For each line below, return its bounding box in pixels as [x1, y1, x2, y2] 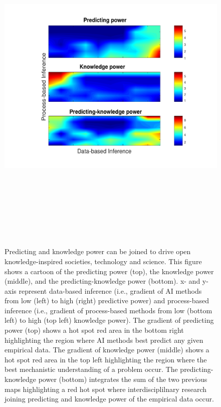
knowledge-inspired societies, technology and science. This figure [5, 256, 202, 266]
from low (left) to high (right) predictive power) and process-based [5, 295, 209, 306]
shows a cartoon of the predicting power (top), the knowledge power [5, 266, 214, 276]
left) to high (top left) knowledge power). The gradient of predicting [5, 315, 214, 325]
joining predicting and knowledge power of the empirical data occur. [5, 393, 214, 404]
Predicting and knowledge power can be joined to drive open [5, 246, 191, 257]
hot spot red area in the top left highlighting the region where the [5, 354, 207, 364]
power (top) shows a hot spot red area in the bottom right [5, 325, 184, 335]
